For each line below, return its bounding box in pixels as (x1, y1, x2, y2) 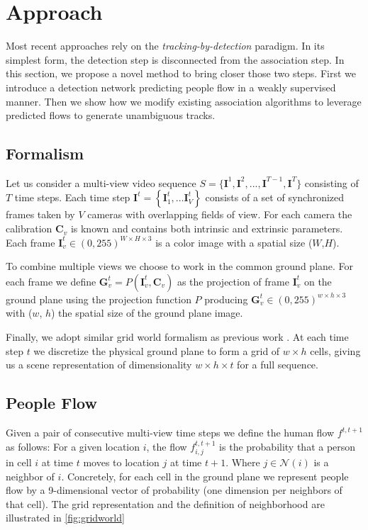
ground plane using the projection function (6, 291, 191, 306)
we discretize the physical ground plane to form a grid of (33, 343, 280, 358)
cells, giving (310, 343, 361, 358)
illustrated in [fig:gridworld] (6, 510, 125, 525)
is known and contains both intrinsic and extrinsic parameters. (70, 221, 343, 236)
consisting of (304, 175, 359, 190)
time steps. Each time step (14, 190, 130, 205)
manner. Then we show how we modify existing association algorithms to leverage (6, 94, 362, 108)
